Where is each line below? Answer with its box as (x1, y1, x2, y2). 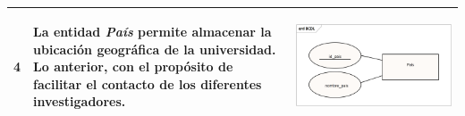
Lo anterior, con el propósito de (33, 57, 233, 76)
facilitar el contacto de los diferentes (33, 74, 262, 93)
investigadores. (33, 92, 126, 111)
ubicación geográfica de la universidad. (33, 39, 276, 58)
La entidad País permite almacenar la (33, 22, 272, 41)
